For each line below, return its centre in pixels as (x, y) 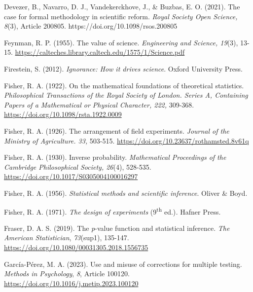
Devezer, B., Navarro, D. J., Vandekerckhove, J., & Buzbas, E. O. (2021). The (122, 6)
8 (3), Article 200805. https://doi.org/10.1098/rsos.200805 (91, 26)
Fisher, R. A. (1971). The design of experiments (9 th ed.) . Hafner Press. (112, 211)
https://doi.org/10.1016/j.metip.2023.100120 (71, 283)
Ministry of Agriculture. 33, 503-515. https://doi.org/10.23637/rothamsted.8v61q (126, 140)
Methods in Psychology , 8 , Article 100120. (67, 274)
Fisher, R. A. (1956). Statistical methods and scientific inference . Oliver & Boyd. (126, 193)
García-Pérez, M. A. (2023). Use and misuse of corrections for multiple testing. (123, 264)
